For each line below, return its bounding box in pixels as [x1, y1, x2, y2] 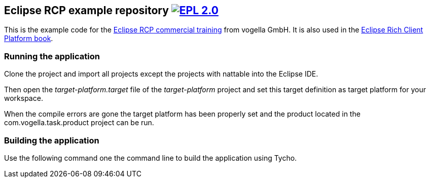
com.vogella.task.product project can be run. [4, 118, 154, 127]
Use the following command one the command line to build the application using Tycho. [4, 153, 297, 162]
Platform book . [4, 34, 53, 43]
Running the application [4, 51, 100, 61]
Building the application [4, 135, 99, 145]
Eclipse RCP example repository [4, 4, 169, 17]
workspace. [4, 94, 43, 103]
